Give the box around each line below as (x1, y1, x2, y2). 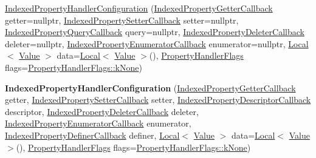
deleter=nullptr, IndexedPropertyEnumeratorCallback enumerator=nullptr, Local (5, 37, 309, 50)
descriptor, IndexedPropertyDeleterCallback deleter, (5, 105, 199, 117)
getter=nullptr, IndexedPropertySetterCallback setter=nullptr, (5, 13, 239, 26)
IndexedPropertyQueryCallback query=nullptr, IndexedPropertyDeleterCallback (5, 25, 304, 38)
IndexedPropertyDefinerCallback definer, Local (5, 128, 180, 141)
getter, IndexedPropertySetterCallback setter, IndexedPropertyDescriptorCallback (5, 93, 311, 106)
